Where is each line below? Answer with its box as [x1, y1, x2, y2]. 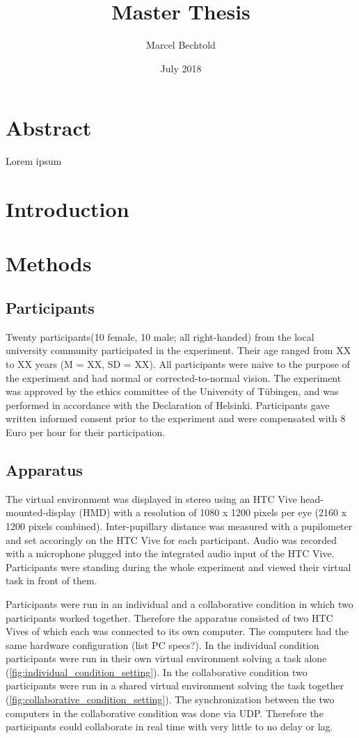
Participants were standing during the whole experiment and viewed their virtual [6, 559, 351, 574]
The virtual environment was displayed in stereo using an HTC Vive [6, 491, 297, 506]
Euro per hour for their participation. [6, 424, 166, 439]
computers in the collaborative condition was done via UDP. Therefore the [6, 705, 324, 720]
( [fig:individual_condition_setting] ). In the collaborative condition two [6, 664, 308, 679]
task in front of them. [6, 573, 97, 588]
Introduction [6, 195, 129, 223]
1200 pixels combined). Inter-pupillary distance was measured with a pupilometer [6, 518, 353, 533]
